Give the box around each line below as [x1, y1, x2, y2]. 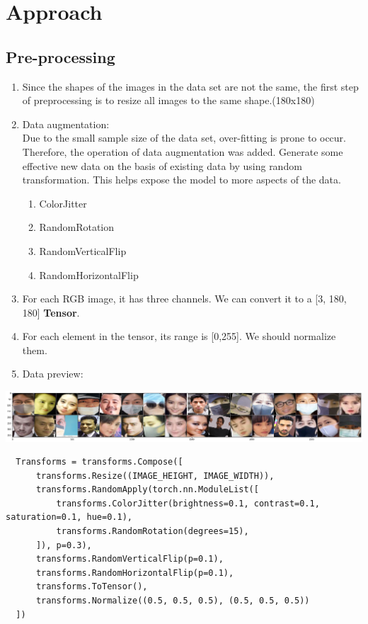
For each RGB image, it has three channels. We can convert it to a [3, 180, [22, 291, 347, 306]
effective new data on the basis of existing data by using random [22, 158, 302, 173]
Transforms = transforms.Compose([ [16, 457, 183, 467]
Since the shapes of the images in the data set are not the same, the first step [22, 79, 359, 93]
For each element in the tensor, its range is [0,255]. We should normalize [22, 329, 336, 344]
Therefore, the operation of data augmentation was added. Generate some [22, 144, 343, 159]
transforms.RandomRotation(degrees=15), [56, 526, 249, 537]
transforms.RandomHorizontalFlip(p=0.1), [35, 567, 234, 578]
